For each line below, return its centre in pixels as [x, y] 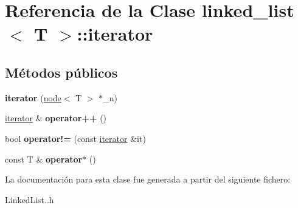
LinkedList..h [29, 199]
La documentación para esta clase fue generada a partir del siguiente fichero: [148, 179]
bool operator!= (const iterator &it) [75, 138]
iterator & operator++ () [56, 118]
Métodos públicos [61, 72]
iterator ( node [33, 97]
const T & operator [44, 159]
